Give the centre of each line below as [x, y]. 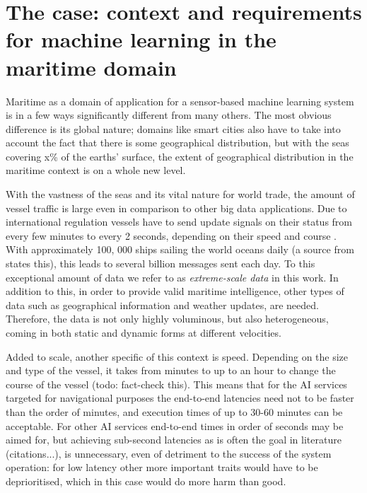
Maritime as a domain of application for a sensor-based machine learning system [180, 101]
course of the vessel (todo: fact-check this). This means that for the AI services [176, 384]
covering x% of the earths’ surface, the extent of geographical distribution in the [180, 156]
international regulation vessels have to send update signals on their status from [179, 222]
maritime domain [91, 67]
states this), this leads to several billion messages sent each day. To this [161, 263]
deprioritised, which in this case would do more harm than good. [146, 481]
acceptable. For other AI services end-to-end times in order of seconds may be [175, 425]
